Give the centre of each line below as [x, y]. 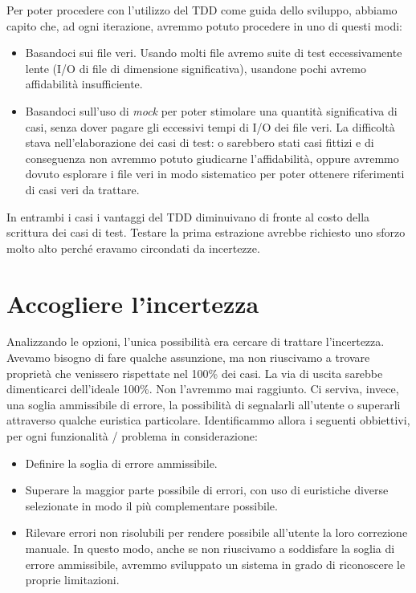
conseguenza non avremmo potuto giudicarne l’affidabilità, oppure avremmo [212, 158]
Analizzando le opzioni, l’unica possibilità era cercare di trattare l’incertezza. [196, 341]
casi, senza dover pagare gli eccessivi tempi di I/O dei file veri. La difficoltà [210, 126]
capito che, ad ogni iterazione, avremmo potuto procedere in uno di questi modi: [204, 25]
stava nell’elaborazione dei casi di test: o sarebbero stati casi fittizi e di [200, 142]
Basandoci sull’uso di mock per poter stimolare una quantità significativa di [211, 110]
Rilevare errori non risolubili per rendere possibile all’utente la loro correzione [216, 532]
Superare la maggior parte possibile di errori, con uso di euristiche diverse [207, 490]
